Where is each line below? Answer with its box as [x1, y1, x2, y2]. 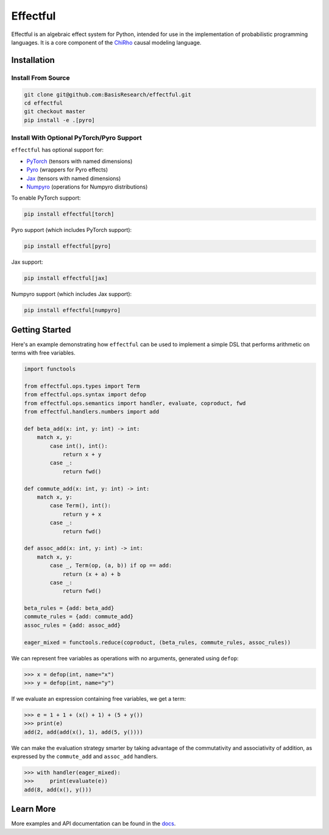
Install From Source [11, 73, 70, 82]
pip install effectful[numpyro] [24, 307, 121, 314]
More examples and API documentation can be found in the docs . [11, 820, 176, 827]
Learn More [11, 804, 56, 814]
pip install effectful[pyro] [24, 243, 111, 250]
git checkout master [24, 108, 85, 115]
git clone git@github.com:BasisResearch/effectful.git [24, 91, 191, 98]
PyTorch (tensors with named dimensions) [26, 157, 133, 165]
